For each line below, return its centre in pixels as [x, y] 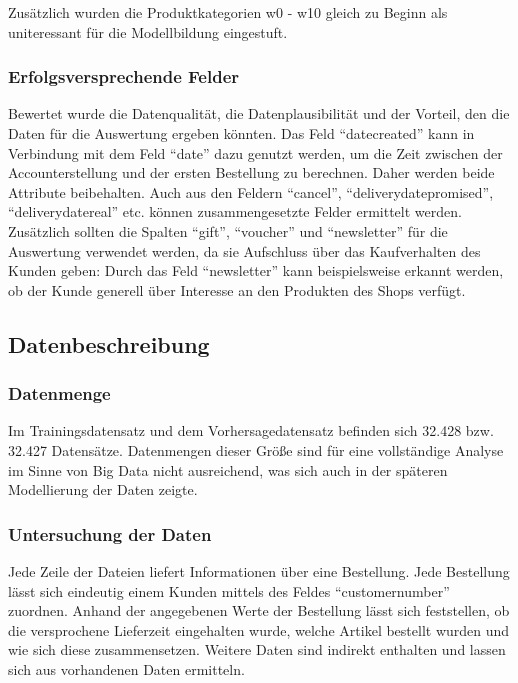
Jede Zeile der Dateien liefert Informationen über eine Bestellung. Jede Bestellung [259, 570]
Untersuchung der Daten [110, 533]
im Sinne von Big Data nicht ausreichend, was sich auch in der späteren [228, 469]
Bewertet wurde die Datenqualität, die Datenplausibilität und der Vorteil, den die [259, 113]
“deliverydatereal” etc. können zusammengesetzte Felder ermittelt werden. [235, 211]
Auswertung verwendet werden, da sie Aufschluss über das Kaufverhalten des [244, 250]
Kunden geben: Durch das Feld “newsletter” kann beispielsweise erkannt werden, [256, 270]
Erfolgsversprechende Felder [124, 76]
